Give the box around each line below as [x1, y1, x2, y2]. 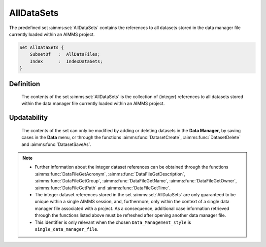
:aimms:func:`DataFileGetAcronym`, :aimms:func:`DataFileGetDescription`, [34, 171, 186, 177]
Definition [9, 79, 40, 88]
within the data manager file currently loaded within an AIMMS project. [21, 101, 165, 106]
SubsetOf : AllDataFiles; [30, 52, 100, 57]
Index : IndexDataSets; [30, 58, 103, 64]
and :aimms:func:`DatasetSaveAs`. [21, 141, 92, 147]
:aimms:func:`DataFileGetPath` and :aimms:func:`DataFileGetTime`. [34, 185, 171, 191]
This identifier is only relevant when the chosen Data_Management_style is [34, 219, 192, 225]
